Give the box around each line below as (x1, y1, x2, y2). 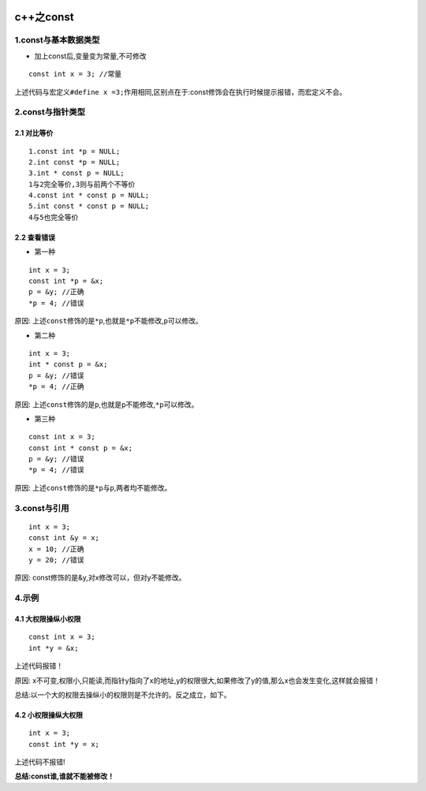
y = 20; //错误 (28, 556, 84, 564)
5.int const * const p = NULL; (28, 202, 150, 211)
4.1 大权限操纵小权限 (14, 614, 81, 623)
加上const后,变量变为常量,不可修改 (34, 51, 147, 61)
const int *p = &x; (28, 277, 104, 285)
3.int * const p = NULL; (28, 169, 125, 177)
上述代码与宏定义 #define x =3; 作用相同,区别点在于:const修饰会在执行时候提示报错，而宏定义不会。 (14, 87, 347, 96)
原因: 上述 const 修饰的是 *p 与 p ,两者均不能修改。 (14, 483, 172, 492)
